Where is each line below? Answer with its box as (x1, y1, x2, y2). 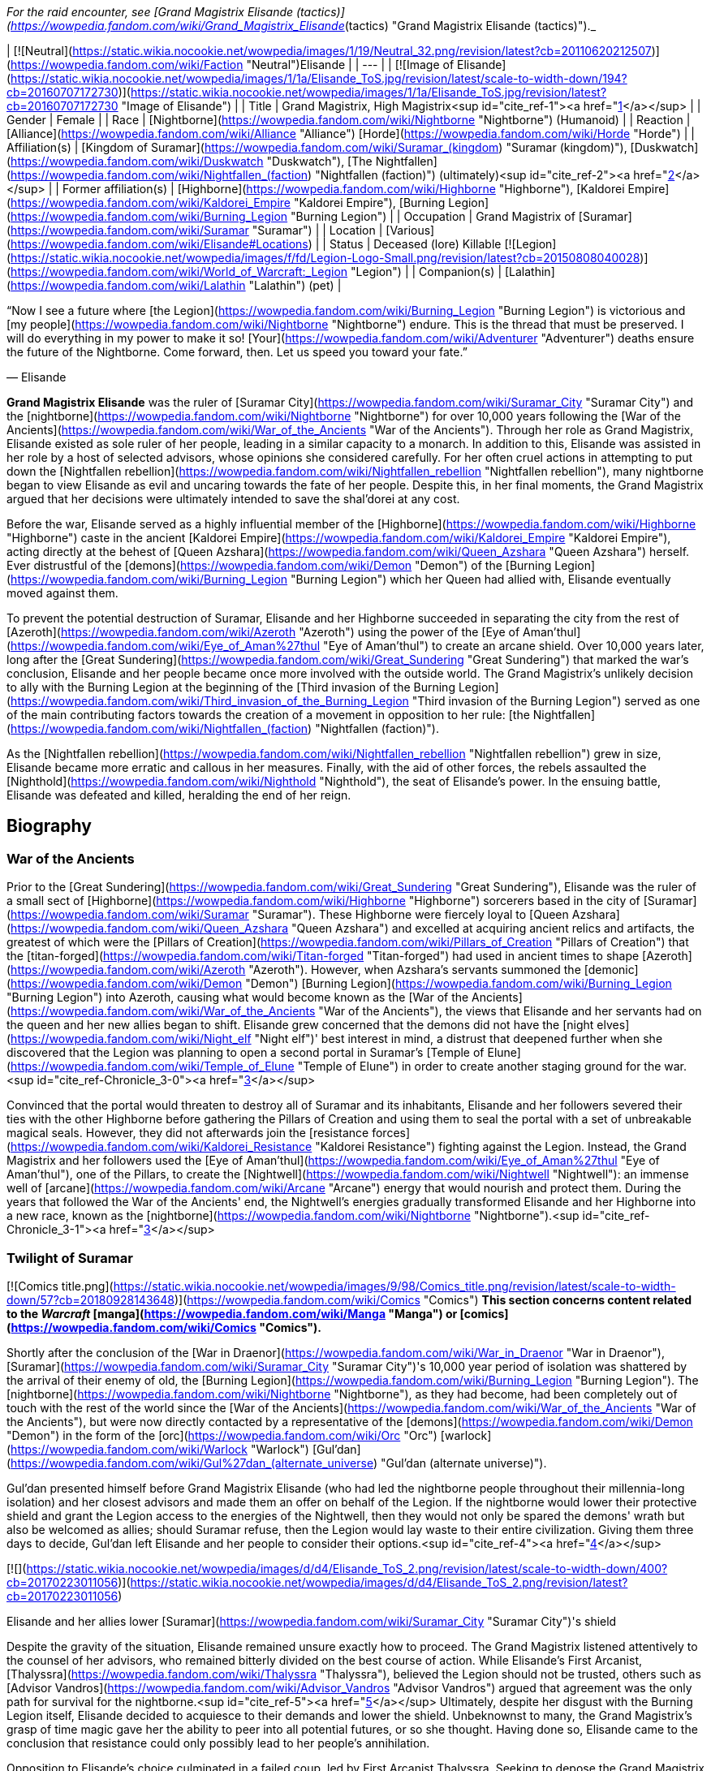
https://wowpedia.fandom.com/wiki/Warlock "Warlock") (11, 1441, 309, 1456)
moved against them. (6, 586, 118, 600)
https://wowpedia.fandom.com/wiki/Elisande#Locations (11, 237, 308, 251)
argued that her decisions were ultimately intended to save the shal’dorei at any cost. (6, 492, 460, 506)
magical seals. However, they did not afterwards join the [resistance (6, 1126, 369, 1140)
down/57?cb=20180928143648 (6, 1292, 175, 1307)
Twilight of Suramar (6, 1249, 133, 1266)
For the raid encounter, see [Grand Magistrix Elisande (6, 5, 294, 19)
